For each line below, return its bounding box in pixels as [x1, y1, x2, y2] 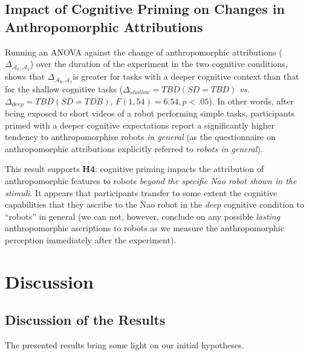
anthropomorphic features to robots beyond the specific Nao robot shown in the [5, 174, 297, 187]
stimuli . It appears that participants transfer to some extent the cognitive [5, 186, 278, 199]
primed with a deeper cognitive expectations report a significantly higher [5, 118, 275, 131]
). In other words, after [209, 94, 294, 107]
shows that [5, 70, 45, 83]
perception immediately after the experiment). [5, 233, 177, 246]
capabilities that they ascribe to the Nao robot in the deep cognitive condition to [5, 198, 304, 211]
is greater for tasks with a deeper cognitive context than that [73, 70, 299, 83]
